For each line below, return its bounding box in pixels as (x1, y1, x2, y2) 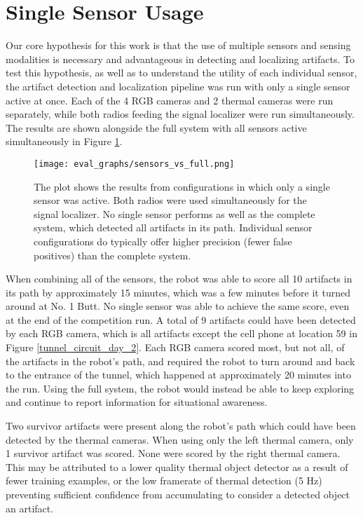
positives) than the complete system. (34, 247, 191, 262)
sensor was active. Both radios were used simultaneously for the (34, 193, 307, 207)
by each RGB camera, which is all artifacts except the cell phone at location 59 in (6, 326, 357, 341)
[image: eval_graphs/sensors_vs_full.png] (34, 158, 235, 169)
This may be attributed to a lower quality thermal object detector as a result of (6, 459, 348, 474)
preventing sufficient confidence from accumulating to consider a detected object (6, 487, 350, 501)
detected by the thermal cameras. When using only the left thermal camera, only (6, 432, 354, 447)
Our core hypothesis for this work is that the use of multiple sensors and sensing (6, 38, 351, 53)
